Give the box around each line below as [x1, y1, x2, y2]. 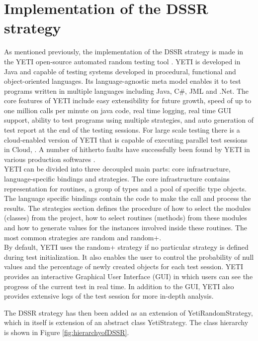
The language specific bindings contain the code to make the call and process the [4, 193, 251, 203]
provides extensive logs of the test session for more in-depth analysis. [4, 291, 214, 301]
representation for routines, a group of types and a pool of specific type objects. [4, 183, 247, 193]
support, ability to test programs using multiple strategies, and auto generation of [4, 115, 254, 125]
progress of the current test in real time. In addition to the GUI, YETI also [4, 281, 234, 291]
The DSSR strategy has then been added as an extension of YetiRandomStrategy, [4, 307, 253, 318]
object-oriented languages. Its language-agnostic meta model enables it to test [4, 76, 241, 86]
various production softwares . [4, 154, 95, 164]
